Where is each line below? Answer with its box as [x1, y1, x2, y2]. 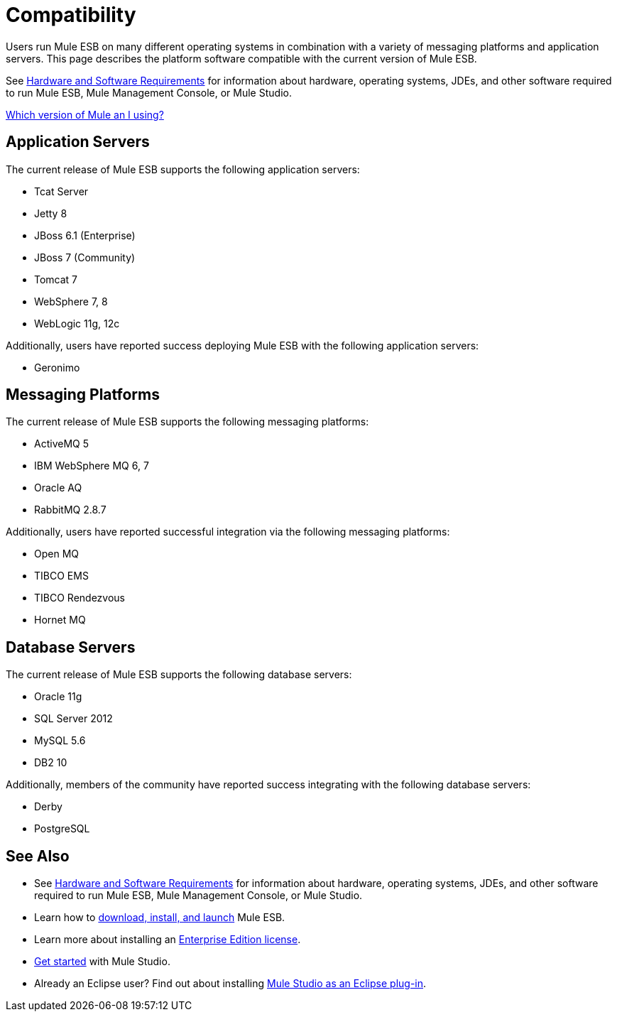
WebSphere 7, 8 [34, 295, 108, 308]
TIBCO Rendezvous [34, 592, 125, 604]
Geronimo [34, 361, 80, 374]
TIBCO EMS [34, 570, 89, 582]
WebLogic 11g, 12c [34, 317, 120, 330]
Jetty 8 [34, 207, 67, 219]
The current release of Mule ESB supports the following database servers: [6, 668, 352, 681]
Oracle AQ [34, 482, 82, 494]
